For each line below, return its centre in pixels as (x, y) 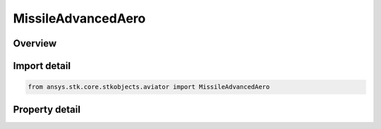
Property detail (47, 109)
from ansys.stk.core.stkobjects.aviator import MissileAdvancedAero (149, 87)
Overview (35, 43)
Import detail (42, 66)
